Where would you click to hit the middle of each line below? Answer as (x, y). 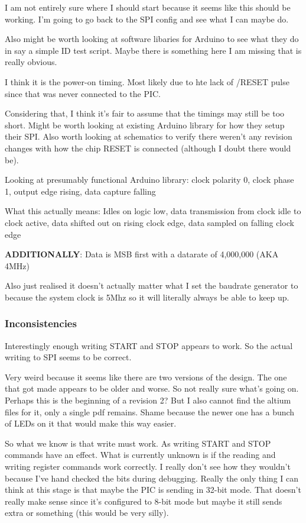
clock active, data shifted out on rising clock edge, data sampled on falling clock (149, 222)
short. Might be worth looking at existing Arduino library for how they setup (145, 125)
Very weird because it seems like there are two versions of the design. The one (146, 377)
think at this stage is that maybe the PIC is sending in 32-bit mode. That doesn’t (153, 490)
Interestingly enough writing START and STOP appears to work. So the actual (149, 345)
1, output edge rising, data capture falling (80, 191)
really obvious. (31, 62)
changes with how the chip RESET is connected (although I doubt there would (148, 148)
